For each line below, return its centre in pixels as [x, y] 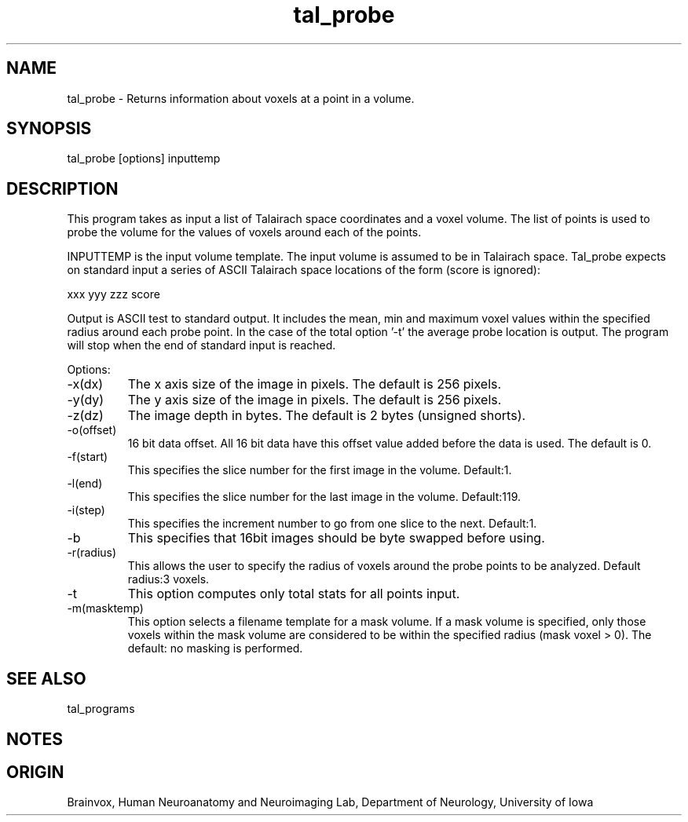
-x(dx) [85, 384]
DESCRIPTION [62, 188]
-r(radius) [92, 553]
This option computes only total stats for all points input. [294, 594]
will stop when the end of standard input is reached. [201, 345]
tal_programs [101, 709]
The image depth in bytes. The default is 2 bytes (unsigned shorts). [327, 416]
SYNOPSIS [49, 129]
